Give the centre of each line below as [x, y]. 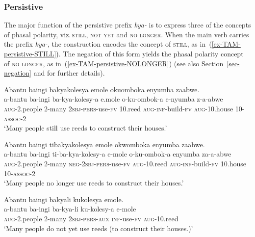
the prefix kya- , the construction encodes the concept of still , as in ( [108, 44]
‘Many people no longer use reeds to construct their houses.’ [94, 183]
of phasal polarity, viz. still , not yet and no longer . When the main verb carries [127, 34]
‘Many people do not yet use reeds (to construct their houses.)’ [99, 228]
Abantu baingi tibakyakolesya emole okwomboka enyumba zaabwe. [104, 144]
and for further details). [69, 73]
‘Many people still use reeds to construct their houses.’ [86, 128]
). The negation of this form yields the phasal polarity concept [150, 53]
